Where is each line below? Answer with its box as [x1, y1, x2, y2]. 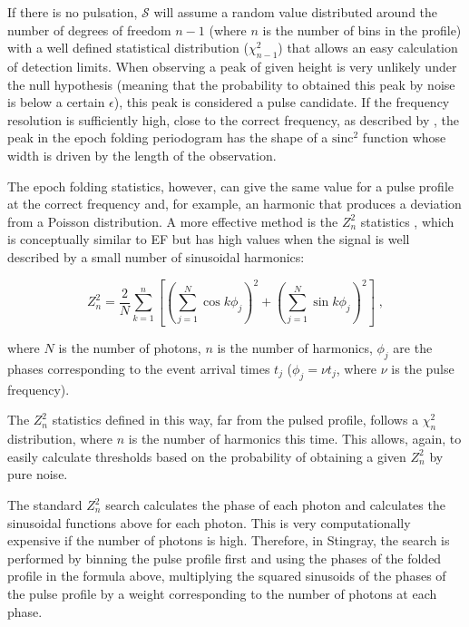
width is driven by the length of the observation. [7, 145, 277, 164]
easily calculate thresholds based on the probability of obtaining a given [7, 446, 406, 465]
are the [393, 338, 433, 358]
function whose [362, 128, 446, 147]
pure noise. [7, 465, 68, 484]
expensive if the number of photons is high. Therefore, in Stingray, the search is [7, 531, 450, 550]
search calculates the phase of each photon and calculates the [105, 495, 445, 514]
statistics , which [360, 211, 454, 230]
